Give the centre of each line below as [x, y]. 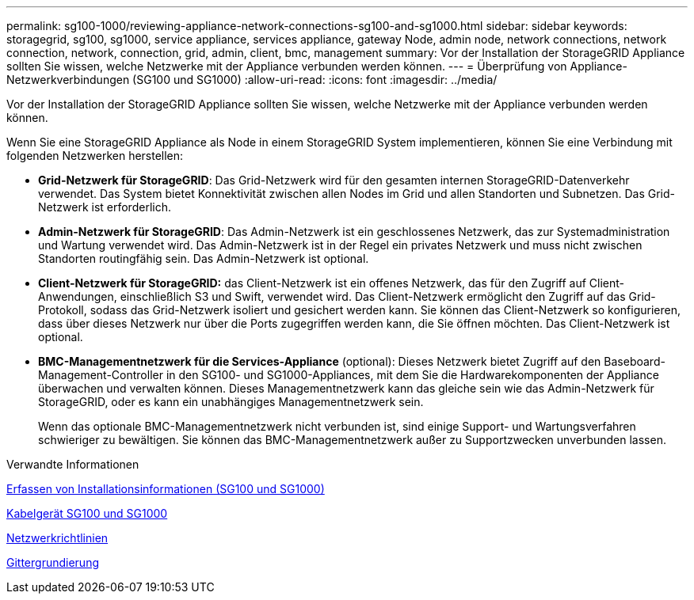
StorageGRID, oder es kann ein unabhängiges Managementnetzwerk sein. [231, 402]
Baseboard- [635, 361]
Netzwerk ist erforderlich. [105, 207]
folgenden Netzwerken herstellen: [95, 156]
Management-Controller [101, 375]
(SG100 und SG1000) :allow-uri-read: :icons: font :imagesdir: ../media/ [315, 80]
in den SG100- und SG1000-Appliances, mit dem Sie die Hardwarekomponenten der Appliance [412, 375]
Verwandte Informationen [73, 464]
